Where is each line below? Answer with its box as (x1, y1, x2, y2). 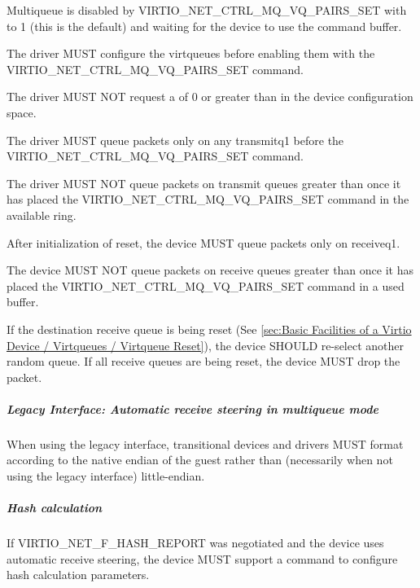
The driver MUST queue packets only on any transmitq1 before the (7, 131, 344, 148)
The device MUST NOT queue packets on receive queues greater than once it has (7, 261, 413, 279)
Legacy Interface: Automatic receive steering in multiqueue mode (7, 400, 378, 417)
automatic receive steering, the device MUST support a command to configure (7, 550, 398, 567)
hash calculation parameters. (7, 566, 150, 583)
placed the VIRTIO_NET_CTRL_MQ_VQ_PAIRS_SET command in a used (7, 277, 405, 294)
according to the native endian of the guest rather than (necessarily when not (7, 451, 393, 468)
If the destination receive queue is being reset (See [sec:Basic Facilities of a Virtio (7, 320, 412, 337)
